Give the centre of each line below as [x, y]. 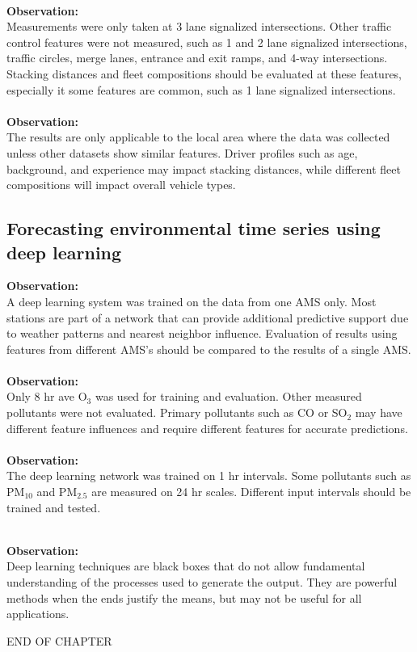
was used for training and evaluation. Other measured [228, 396]
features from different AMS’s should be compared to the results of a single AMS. [209, 349]
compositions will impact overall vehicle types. [121, 185]
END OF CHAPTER [59, 640]
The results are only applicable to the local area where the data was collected [198, 137]
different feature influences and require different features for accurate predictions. [207, 428]
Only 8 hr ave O [47, 396]
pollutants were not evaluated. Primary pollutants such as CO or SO [177, 412]
